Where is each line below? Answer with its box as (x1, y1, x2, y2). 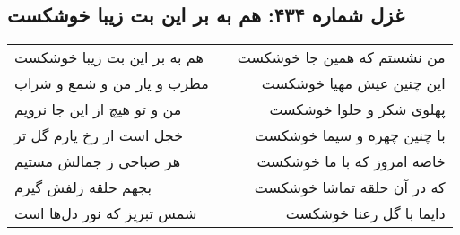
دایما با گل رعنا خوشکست (285, 203, 446, 224)
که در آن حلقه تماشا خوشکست (254, 177, 446, 198)
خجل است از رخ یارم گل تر (14, 125, 184, 146)
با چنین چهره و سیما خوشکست (255, 125, 446, 146)
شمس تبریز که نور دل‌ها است (14, 203, 197, 224)
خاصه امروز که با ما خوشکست (256, 151, 446, 172)
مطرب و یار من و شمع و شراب (14, 73, 209, 94)
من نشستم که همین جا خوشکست (237, 47, 446, 68)
